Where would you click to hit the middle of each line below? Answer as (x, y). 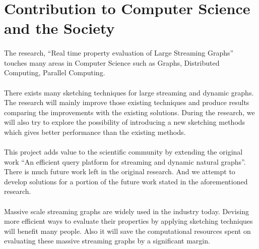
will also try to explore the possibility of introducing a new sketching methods (125, 122)
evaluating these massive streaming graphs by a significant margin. (107, 241)
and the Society (59, 28)
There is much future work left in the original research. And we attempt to (120, 171)
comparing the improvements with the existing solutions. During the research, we (129, 112)
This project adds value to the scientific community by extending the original (123, 152)
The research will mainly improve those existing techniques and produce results (127, 102)
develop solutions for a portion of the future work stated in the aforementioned (126, 181)
